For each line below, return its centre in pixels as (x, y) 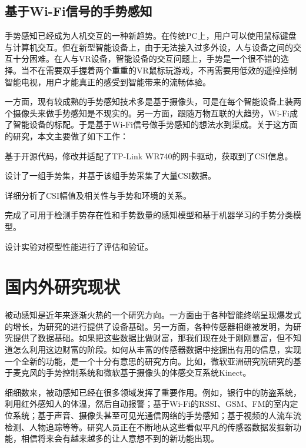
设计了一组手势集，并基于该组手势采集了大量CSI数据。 (110, 175)
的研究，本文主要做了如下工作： (66, 136)
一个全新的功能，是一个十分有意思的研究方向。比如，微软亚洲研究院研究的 (149, 361)
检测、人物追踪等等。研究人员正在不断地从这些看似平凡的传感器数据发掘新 (149, 427)
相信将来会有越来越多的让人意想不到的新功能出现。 (120, 438)
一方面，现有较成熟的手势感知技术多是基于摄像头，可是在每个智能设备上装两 (153, 101)
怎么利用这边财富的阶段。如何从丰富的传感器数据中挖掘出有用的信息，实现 (157, 350)
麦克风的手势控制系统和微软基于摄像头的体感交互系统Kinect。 (132, 372)
